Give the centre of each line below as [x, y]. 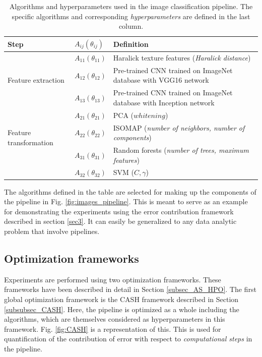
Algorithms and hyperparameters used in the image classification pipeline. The [131, 6]
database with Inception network [164, 102]
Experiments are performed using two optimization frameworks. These [113, 279]
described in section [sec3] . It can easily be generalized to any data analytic [120, 221]
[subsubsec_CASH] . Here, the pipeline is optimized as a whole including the [122, 309]
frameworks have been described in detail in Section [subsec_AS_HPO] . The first [130, 289]
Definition [131, 44]
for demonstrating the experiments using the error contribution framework [119, 211]
